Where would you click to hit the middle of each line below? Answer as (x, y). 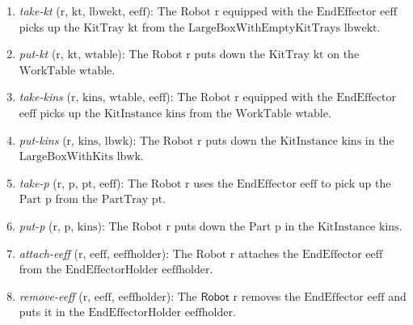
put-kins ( (43, 139)
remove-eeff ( (51, 295)
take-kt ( (40, 11)
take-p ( (38, 182)
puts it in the (52, 312)
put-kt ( (38, 54)
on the (343, 54)
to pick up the (356, 182)
